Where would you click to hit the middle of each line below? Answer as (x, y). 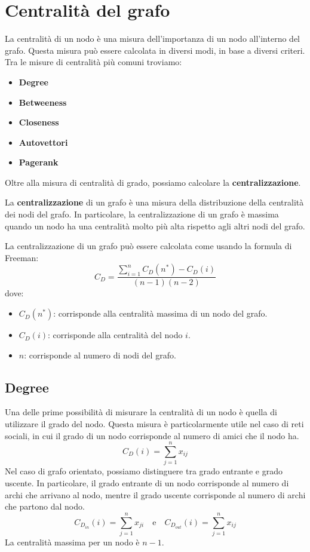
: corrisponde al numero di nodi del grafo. (100, 355)
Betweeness (43, 102)
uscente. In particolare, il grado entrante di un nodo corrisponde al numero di (147, 482)
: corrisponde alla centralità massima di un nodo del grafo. (160, 313)
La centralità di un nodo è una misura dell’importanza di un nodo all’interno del (153, 39)
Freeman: (22, 257)
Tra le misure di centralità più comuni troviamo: (93, 62)
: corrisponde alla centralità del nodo (115, 335)
